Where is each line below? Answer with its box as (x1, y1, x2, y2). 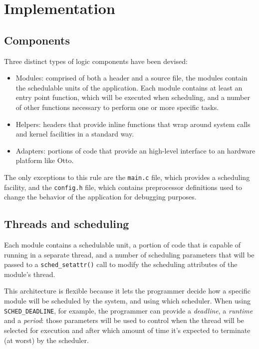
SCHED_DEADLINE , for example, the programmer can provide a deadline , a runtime (4, 305, 253, 315)
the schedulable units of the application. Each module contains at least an (15, 82, 243, 92)
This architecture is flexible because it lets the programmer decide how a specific (4, 285, 251, 296)
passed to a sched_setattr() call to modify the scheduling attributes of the (4, 259, 238, 269)
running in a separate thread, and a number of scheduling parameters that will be (4, 249, 255, 259)
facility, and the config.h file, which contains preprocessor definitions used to (4, 181, 242, 192)
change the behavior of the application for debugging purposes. (4, 191, 197, 202)
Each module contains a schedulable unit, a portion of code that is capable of (4, 239, 241, 250)
